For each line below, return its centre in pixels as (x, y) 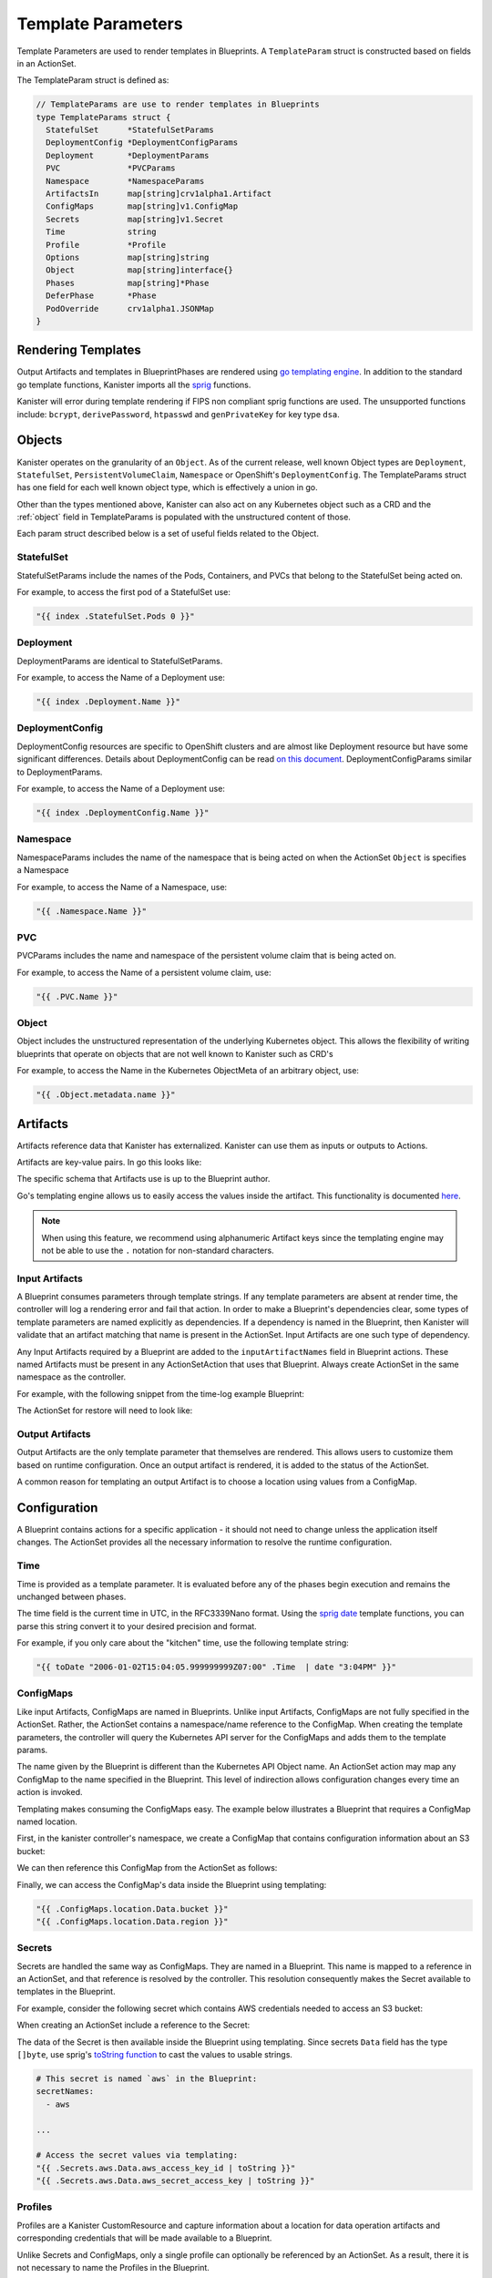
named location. (47, 1821)
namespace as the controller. (72, 1377)
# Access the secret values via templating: (137, 2155)
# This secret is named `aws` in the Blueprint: (147, 2078)
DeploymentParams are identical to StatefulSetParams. (120, 661)
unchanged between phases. (72, 1596)
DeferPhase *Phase (101, 296)
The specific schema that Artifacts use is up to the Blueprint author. (143, 1179)
